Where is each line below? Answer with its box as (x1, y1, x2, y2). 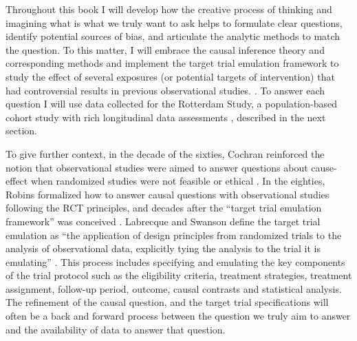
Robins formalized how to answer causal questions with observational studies (6, 187, 329, 201)
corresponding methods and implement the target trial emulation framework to (6, 56, 339, 70)
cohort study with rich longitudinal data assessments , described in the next (6, 110, 326, 124)
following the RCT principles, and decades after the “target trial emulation (6, 200, 322, 215)
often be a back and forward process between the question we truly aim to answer (6, 309, 351, 323)
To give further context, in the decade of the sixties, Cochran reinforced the (6, 146, 325, 161)
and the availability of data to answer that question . (6, 322, 226, 336)
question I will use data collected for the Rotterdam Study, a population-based (6, 96, 337, 111)
